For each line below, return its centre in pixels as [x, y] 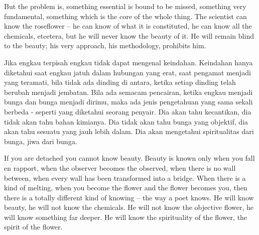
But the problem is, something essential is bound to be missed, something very [125, 6]
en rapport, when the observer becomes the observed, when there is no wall [120, 167]
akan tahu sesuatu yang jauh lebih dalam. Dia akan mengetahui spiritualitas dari [129, 131]
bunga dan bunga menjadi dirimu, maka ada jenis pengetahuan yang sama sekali [128, 102]
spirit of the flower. [33, 227]
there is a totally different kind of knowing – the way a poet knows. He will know [129, 197]
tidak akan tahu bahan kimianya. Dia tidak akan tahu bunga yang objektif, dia [126, 121]
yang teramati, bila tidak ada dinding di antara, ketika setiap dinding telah [120, 82]
